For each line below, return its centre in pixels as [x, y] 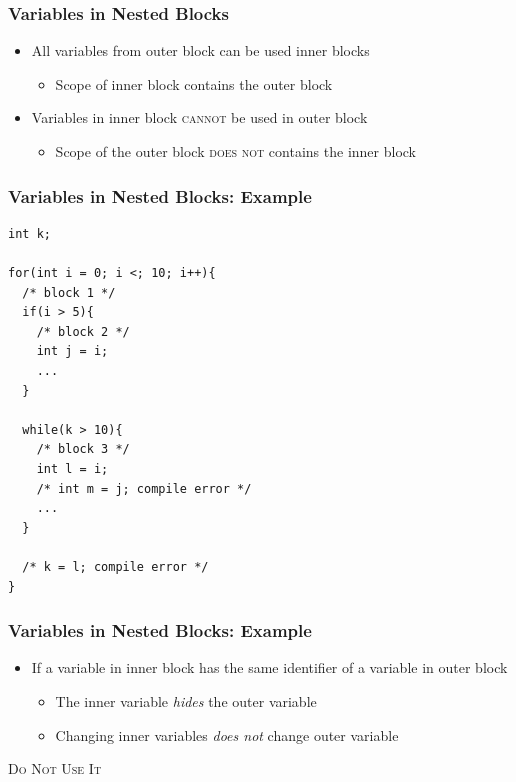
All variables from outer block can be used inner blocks [200, 50]
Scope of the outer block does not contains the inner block [235, 151]
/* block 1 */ [69, 292]
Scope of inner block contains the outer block [194, 83]
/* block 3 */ [83, 449]
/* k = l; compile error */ [115, 566]
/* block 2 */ [83, 331]
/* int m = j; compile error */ [144, 488]
